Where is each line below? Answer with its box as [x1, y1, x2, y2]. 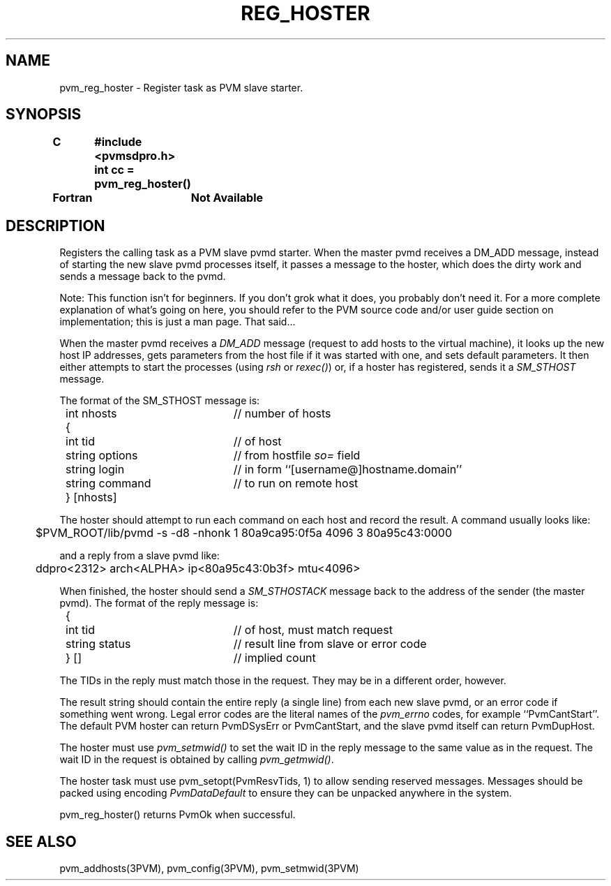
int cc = [94, 163, 135, 177]
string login [66, 462, 125, 477]
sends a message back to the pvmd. [59, 270, 226, 283]
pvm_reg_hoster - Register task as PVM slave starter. [59, 81, 303, 94]
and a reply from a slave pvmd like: [59, 549, 220, 562]
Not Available [190, 191, 264, 205]
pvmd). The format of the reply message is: [59, 597, 259, 610]
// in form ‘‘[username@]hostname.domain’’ [233, 462, 462, 477]
